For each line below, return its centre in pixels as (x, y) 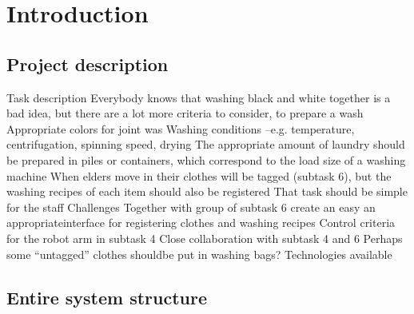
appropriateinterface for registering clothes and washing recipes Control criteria (201, 223)
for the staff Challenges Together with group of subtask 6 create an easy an (191, 207)
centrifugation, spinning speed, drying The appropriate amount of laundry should (206, 144)
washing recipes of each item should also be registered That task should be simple (207, 191)
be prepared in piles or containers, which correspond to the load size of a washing (206, 159)
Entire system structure (107, 297)
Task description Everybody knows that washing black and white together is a (199, 97)
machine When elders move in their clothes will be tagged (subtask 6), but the (199, 175)
